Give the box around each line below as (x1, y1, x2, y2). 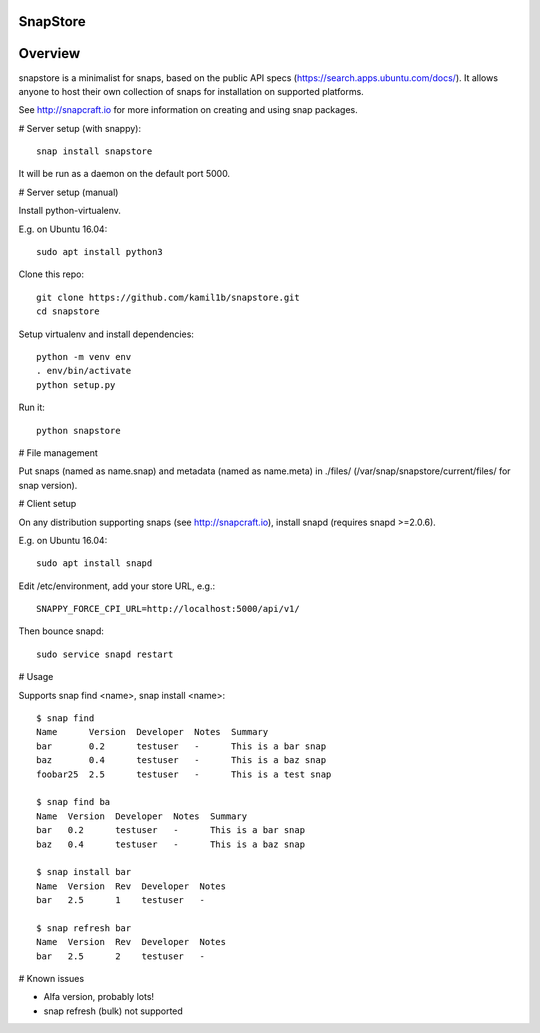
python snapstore (36, 425, 121, 436)
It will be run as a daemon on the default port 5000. (18, 168, 230, 180)
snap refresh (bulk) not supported (43, 1005, 184, 1017)
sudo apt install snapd (36, 558, 153, 569)
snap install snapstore (36, 146, 153, 157)
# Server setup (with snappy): (18, 122, 142, 134)
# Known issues (18, 973, 85, 985)
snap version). (18, 479, 78, 491)
